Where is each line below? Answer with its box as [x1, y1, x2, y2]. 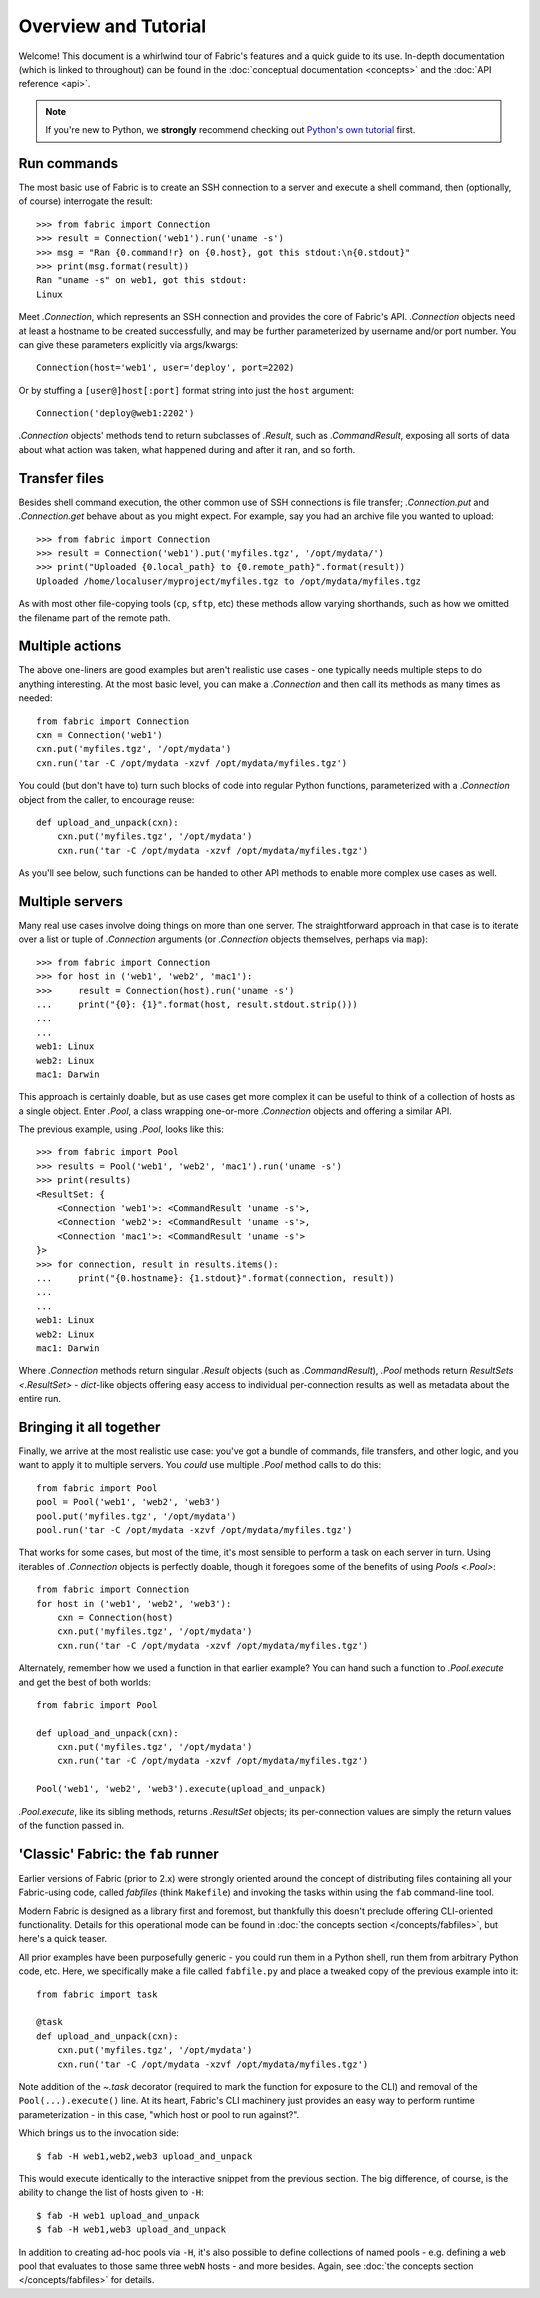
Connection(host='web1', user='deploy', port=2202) [36, 362, 295, 374]
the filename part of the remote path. [18, 611, 171, 624]
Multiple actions [18, 638, 122, 655]
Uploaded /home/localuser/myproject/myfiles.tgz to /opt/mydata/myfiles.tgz [36, 575, 422, 587]
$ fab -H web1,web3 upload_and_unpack [36, 2224, 227, 2235]
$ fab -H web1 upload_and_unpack [36, 2210, 200, 2221]
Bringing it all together [18, 1418, 161, 1435]
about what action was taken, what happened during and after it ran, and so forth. [18, 443, 356, 455]
